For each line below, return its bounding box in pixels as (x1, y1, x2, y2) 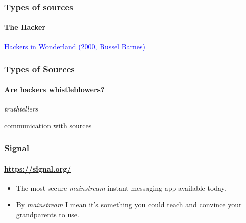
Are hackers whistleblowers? (4, 84, 105, 94)
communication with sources (4, 120, 92, 131)
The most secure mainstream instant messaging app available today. (16, 182, 226, 193)
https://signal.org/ (4, 163, 71, 174)
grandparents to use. (16, 209, 79, 219)
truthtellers (4, 103, 38, 114)
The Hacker (4, 22, 46, 32)
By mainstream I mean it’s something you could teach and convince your (16, 199, 242, 210)
